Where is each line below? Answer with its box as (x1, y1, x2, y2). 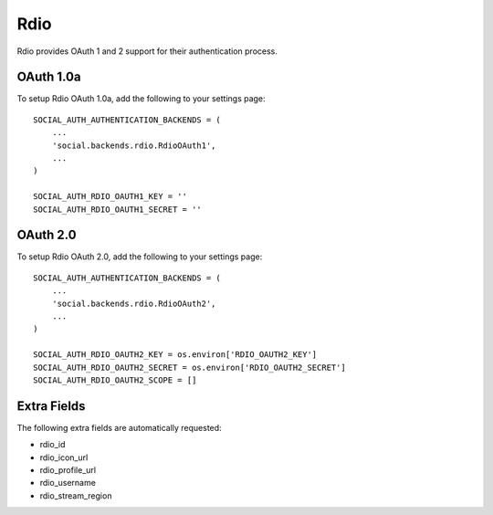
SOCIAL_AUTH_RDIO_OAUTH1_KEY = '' (33, 192, 187, 202)
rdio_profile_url (39, 465, 96, 476)
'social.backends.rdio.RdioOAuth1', (51, 140, 216, 151)
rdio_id (39, 439, 66, 450)
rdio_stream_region (39, 489, 112, 501)
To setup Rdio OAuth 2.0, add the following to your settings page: (16, 251, 263, 262)
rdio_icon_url (39, 452, 89, 463)
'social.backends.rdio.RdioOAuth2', (51, 298, 216, 309)
